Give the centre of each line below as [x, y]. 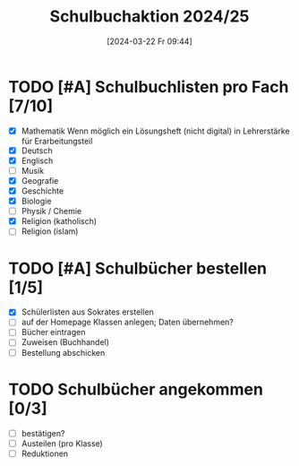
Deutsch [37, 151]
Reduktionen [45, 453]
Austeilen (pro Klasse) [62, 443]
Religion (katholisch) [59, 221]
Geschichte [43, 191]
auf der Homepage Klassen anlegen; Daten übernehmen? [127, 322]
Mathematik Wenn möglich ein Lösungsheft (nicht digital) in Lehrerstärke [155, 131]
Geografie [40, 180]
